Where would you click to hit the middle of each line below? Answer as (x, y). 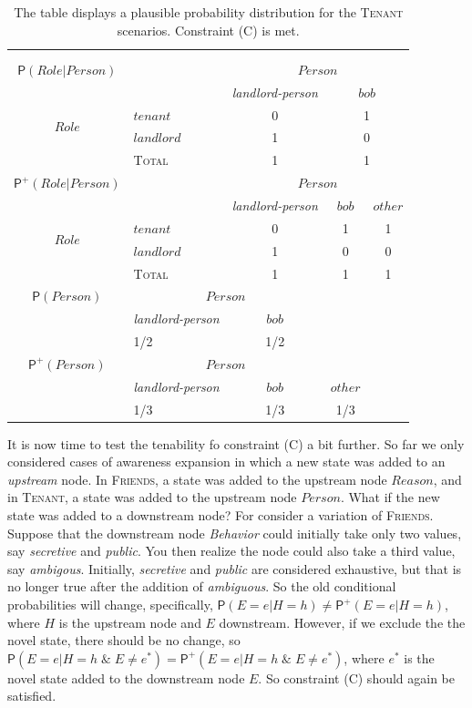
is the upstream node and (130, 622)
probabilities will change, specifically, (110, 605)
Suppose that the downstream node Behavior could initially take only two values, (235, 533)
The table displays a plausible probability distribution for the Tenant (209, 12)
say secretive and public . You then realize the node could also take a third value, (231, 551)
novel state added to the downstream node (126, 677)
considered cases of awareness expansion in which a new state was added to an (226, 462)
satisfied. (32, 696)
